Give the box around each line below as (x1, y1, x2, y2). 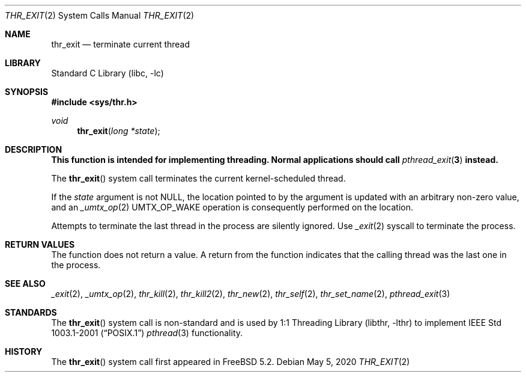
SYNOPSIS (5, 87, 49, 97)
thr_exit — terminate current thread (51, 39, 190, 49)
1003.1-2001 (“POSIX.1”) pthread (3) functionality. (51, 328, 243, 338)
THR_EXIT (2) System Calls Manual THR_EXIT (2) (5, 10, 195, 20)
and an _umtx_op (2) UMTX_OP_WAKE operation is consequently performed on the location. (51, 202, 414, 212)
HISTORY (5, 346, 43, 357)
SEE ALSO (5, 278, 46, 289)
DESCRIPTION (5, 144, 62, 155)
